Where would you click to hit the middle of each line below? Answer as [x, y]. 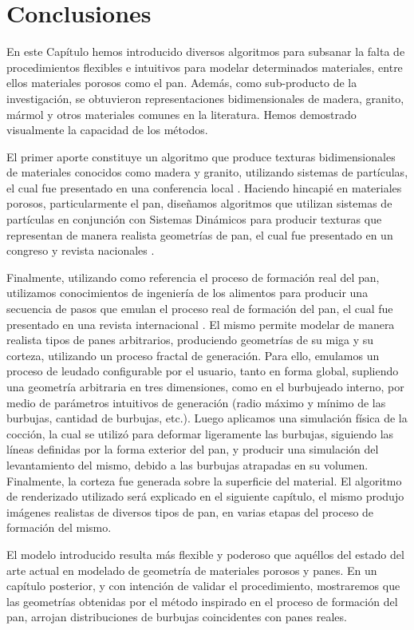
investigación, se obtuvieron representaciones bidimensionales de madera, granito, [205, 98]
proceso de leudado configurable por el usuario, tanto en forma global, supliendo [203, 371]
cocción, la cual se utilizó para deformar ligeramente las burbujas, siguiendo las [200, 433]
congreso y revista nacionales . [81, 250]
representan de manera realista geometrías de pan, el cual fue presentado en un [200, 234]
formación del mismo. [59, 527]
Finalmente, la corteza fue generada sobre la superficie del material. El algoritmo [204, 480]
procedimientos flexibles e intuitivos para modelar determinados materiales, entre [205, 67]
